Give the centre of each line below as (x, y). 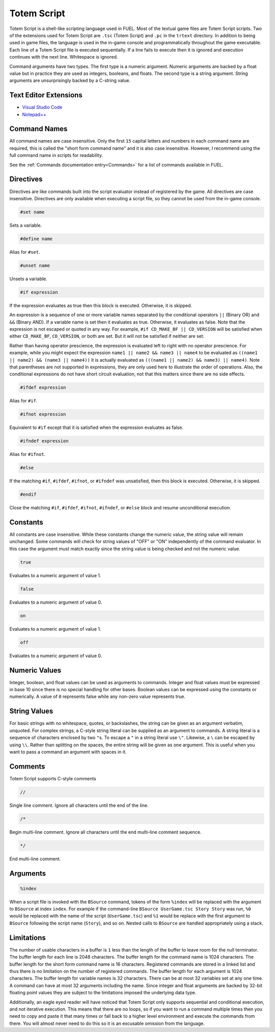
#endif (28, 495)
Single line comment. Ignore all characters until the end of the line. (79, 805)
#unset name (35, 265)
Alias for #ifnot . (28, 454)
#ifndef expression (44, 441)
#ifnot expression (43, 414)
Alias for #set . (25, 252)
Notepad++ (34, 114)
